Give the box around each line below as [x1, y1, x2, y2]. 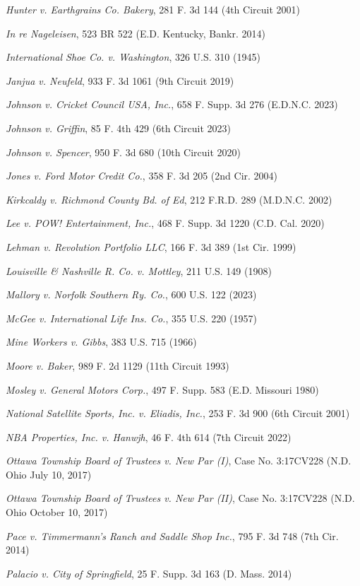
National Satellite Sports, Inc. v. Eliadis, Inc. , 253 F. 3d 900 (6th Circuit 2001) [6, 406, 350, 421]
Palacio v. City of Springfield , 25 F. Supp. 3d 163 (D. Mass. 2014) [6, 566, 292, 580]
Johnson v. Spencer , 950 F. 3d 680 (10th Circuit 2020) [6, 144, 241, 159]
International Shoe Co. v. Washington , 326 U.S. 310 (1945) [6, 49, 260, 64]
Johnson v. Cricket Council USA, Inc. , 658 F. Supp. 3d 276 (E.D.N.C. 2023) [6, 97, 338, 112]
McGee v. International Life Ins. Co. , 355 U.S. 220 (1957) [6, 310, 257, 325]
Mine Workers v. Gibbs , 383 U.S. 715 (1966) [6, 334, 197, 349]
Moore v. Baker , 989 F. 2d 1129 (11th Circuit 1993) [6, 358, 229, 373]
